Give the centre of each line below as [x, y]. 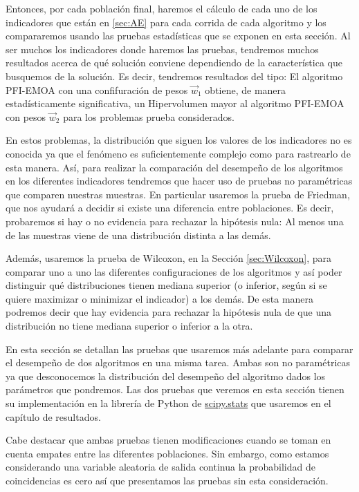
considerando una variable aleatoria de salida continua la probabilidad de [160, 467]
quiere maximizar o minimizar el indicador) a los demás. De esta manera [160, 298]
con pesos [26, 116]
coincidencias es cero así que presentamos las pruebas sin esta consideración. [167, 480]
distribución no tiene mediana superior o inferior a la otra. [129, 326]
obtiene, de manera [246, 89]
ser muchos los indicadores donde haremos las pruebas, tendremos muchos [162, 49]
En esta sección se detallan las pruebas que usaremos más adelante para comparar [179, 349]
